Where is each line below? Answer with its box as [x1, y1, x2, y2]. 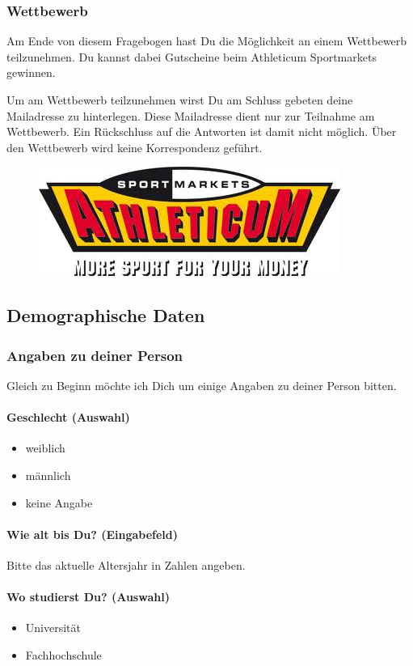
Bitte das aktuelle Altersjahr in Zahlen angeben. [6, 556, 246, 573]
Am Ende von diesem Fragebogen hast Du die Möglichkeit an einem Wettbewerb [6, 32, 407, 49]
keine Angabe [25, 494, 93, 511]
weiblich [25, 439, 65, 456]
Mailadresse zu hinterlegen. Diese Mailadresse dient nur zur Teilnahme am [6, 107, 375, 124]
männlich [25, 466, 71, 483]
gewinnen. [6, 64, 56, 81]
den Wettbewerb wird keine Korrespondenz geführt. [6, 138, 263, 155]
